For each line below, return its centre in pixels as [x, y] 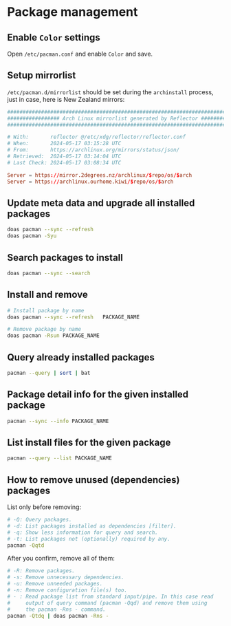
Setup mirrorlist [42, 75]
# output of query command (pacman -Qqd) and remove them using [107, 603]
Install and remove [47, 295]
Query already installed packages [81, 357]
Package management [73, 12]
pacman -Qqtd [26, 545]
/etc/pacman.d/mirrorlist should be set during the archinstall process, [110, 92]
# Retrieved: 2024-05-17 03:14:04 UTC [64, 156]
